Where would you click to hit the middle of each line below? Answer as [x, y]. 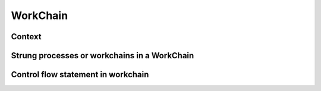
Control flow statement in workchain [80, 75]
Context [26, 37]
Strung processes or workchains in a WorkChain [103, 56]
